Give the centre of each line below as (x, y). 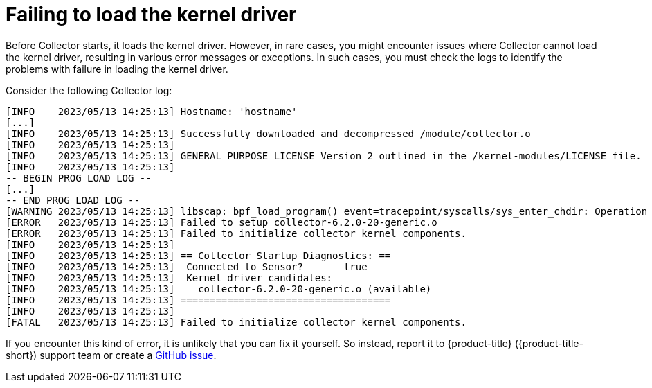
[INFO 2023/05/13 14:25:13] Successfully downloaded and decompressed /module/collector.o (268, 133)
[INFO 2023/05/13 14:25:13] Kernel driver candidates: (169, 277)
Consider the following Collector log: (89, 90)
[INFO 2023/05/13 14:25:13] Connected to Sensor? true (187, 266)
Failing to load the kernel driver (151, 15)
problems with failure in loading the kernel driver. (117, 69)
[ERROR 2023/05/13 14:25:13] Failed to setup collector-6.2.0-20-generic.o (221, 222)
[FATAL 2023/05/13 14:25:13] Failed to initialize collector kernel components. (236, 322)
